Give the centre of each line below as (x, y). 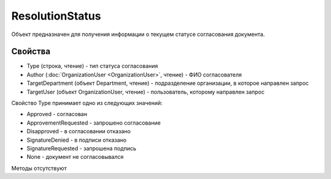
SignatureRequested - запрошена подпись (82, 148)
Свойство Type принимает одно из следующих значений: (87, 103)
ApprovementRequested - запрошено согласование (94, 123)
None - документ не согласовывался (75, 157)
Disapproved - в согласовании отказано (79, 131)
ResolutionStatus (56, 16)
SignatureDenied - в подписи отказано (77, 140)
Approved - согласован (57, 114)
